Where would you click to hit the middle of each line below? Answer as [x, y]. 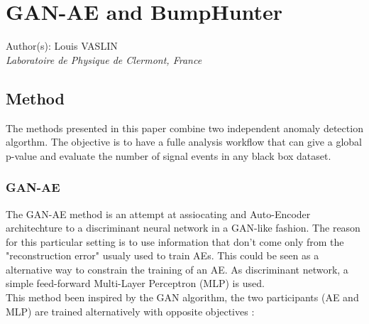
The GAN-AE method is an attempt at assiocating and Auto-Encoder [158, 214]
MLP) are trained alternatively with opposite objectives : [130, 311]
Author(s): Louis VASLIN [62, 46]
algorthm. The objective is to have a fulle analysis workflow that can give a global [184, 142]
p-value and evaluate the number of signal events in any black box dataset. [169, 155]
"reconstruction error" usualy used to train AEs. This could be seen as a [163, 255]
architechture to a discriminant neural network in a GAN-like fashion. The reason [183, 228]
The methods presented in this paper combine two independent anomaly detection [184, 128]
